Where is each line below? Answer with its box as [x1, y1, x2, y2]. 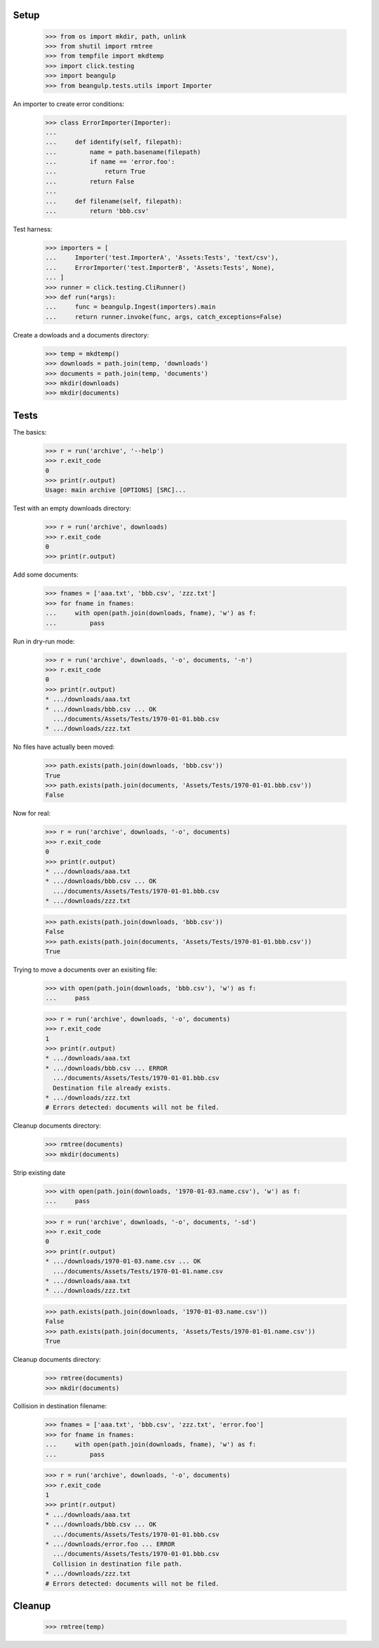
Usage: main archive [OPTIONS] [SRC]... [45, 486, 186, 494]
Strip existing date [13, 1168, 66, 1177]
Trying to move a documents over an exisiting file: [13, 965, 157, 974]
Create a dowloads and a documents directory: [13, 330, 149, 339]
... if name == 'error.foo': [45, 158, 175, 166]
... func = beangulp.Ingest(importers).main [45, 303, 216, 311]
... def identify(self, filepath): [45, 138, 182, 146]
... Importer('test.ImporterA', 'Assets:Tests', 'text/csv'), [45, 254, 279, 262]
